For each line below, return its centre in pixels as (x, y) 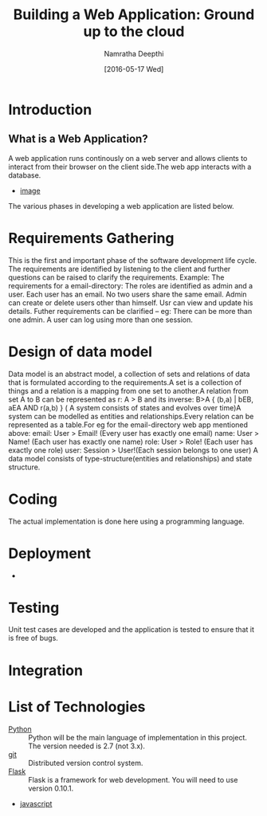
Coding (33, 499)
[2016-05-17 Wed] (134, 69)
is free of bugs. (33, 638)
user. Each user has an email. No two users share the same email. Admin (128, 294)
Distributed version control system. (86, 763)
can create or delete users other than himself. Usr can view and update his (131, 302)
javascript (36, 803)
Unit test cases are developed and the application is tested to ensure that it (132, 630)
